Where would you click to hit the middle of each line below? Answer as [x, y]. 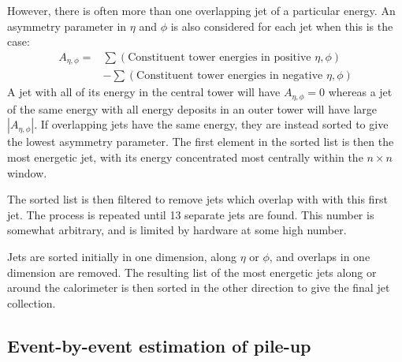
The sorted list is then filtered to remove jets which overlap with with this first [197, 199]
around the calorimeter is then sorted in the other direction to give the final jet [199, 287]
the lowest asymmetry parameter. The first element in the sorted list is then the [201, 142]
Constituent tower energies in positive [220, 57]
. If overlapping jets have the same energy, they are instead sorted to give [211, 124]
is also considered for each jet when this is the [282, 26]
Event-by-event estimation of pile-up [159, 345]
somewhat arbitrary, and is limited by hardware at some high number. [177, 230]
